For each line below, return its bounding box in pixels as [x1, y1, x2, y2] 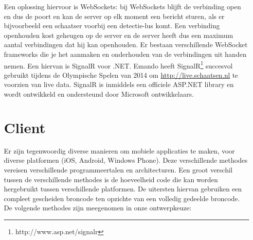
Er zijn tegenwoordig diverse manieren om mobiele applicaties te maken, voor [4, 145, 235, 155]
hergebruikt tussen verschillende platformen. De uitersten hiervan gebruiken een [4, 184, 242, 194]
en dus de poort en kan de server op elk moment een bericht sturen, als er [4, 11, 225, 21]
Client [4, 117, 46, 137]
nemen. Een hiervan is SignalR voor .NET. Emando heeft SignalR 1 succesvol [4, 59, 233, 70]
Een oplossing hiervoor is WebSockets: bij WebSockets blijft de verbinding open [4, 1, 241, 11]
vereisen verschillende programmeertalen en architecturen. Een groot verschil [4, 164, 233, 174]
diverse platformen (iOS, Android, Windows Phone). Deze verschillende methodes [4, 155, 248, 165]
